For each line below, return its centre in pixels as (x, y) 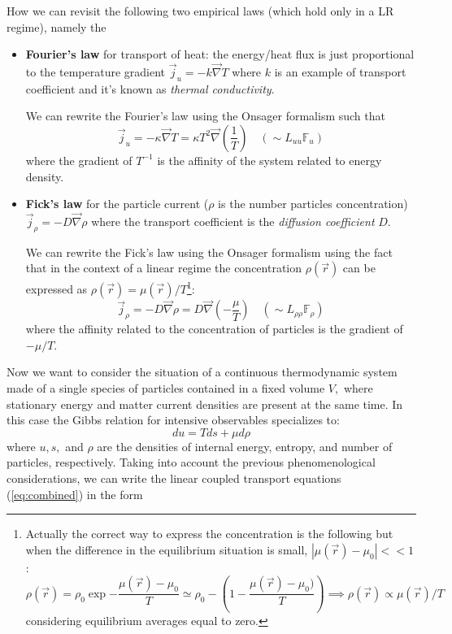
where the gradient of (79, 160)
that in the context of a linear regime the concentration (164, 268)
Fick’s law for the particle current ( (117, 204)
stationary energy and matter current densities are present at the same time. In (205, 404)
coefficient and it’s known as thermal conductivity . (150, 88)
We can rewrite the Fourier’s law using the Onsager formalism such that (205, 116)
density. (45, 176)
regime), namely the (57, 26)
